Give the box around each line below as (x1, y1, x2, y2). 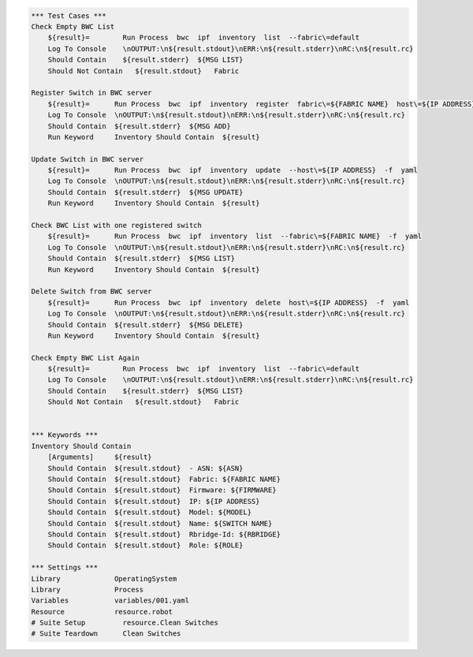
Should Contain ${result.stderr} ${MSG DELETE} (47, 320, 244, 329)
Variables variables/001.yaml (31, 596, 189, 605)
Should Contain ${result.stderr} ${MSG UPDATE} (47, 188, 244, 196)
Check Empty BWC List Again (31, 353, 140, 362)
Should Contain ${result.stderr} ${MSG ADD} (47, 121, 232, 130)
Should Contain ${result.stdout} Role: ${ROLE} (47, 541, 244, 550)
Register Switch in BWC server (31, 88, 153, 98)
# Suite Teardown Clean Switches (31, 629, 181, 638)
